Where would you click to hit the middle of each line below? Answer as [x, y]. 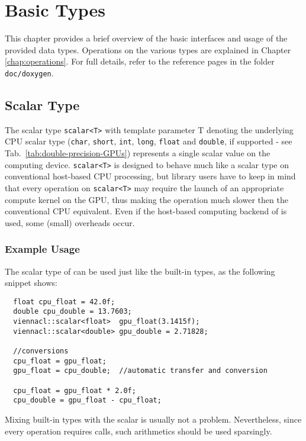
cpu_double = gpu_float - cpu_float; [87, 400]
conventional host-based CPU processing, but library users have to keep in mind [150, 176]
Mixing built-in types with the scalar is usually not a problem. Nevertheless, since [153, 419]
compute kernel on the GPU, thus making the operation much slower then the [146, 199]
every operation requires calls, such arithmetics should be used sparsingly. [138, 431]
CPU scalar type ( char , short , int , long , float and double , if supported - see [149, 141]
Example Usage [42, 249]
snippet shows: [31, 283]
